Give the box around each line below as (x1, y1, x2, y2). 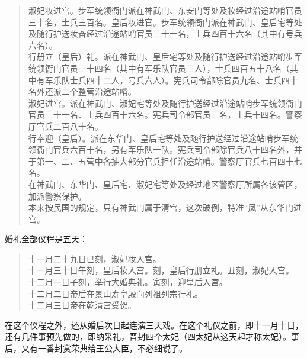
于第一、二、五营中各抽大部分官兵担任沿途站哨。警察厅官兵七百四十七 (28, 154, 302, 167)
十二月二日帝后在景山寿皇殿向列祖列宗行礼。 (28, 287, 203, 299)
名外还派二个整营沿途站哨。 (28, 85, 136, 98)
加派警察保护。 (28, 189, 87, 202)
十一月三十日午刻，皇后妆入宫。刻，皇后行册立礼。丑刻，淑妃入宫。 (28, 264, 294, 276)
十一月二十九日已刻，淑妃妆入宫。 (28, 252, 161, 265)
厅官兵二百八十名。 (28, 120, 103, 132)
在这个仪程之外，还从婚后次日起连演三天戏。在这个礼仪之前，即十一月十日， (5, 318, 303, 331)
